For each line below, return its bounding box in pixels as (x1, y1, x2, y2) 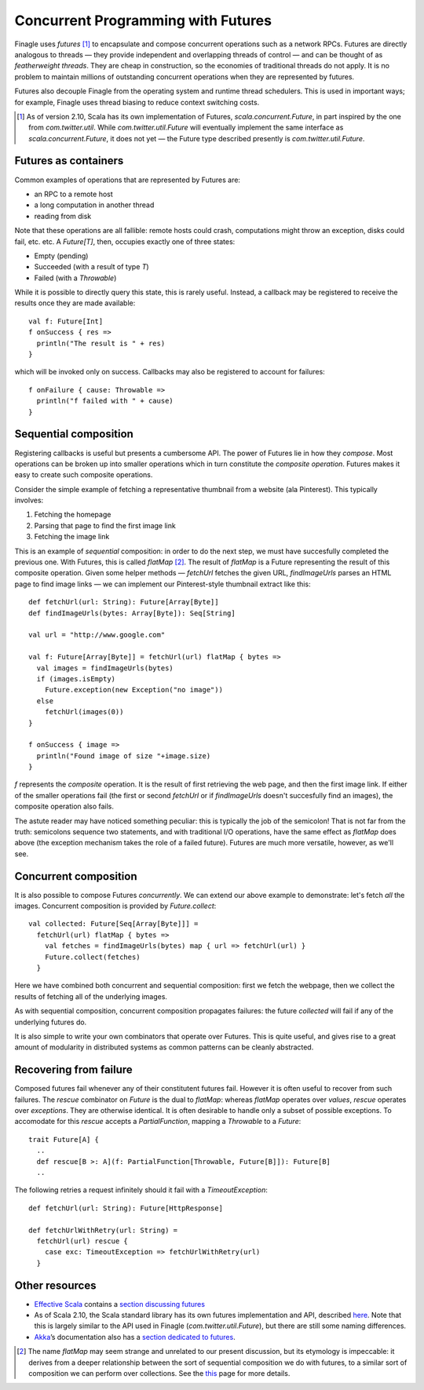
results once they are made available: (14, 298, 136, 308)
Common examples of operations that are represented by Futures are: (14, 175, 241, 184)
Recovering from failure (14, 1063, 133, 1077)
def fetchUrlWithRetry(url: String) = (28, 1225, 178, 1235)
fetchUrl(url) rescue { (36, 1236, 129, 1246)
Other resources (14, 1279, 97, 1292)
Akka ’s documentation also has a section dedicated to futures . (34, 1332, 236, 1341)
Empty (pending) (34, 251, 89, 261)
